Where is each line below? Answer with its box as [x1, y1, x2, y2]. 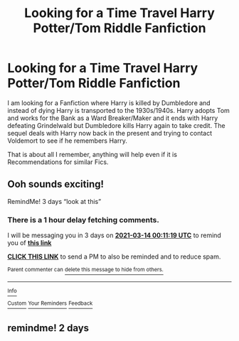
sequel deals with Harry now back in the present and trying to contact [7, 129, 212, 137]
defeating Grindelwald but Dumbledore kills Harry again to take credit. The [7, 121, 225, 129]
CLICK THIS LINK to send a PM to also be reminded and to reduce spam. [7, 252, 221, 261]
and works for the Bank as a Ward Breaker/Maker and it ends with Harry [7, 114, 218, 122]
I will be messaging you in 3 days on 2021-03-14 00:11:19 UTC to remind [7, 231, 222, 239]
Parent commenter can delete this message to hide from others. [7, 266, 164, 274]
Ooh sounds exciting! [7, 178, 105, 190]
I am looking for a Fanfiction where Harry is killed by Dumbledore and [7, 98, 211, 107]
